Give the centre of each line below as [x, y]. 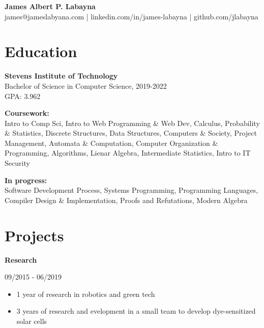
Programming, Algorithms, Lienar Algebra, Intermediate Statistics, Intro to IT [128, 153]
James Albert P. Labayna [50, 6]
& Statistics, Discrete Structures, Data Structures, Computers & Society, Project [131, 133]
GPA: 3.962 [23, 96]
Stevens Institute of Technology [61, 76]
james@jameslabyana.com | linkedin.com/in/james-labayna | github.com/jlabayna [131, 16]
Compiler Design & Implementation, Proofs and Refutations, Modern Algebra [126, 200]
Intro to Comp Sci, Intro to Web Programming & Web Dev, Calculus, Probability [132, 123]
